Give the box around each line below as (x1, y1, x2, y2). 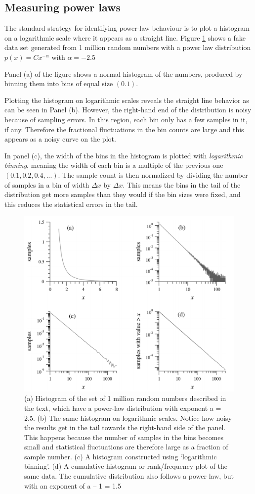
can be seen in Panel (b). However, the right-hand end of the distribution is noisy (4, 104, 252, 115)
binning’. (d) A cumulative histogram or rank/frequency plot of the (24, 461, 227, 471)
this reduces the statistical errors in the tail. (4, 198, 138, 209)
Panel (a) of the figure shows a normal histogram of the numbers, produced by (4, 68, 243, 79)
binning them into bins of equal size (4, 78, 113, 89)
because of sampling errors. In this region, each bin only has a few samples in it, (4, 114, 248, 124)
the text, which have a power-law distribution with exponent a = (24, 402, 221, 413)
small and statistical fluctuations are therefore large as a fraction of (24, 442, 228, 452)
